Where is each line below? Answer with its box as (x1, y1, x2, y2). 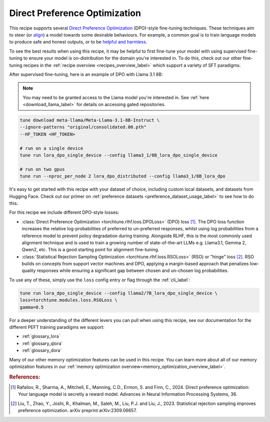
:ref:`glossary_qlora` (21, 340, 63, 346)
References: (9, 373, 40, 380)
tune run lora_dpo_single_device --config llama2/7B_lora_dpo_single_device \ (19, 290, 217, 296)
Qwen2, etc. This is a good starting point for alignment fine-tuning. (21, 247, 159, 253)
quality (21, 268, 36, 274)
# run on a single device (19, 145, 83, 151)
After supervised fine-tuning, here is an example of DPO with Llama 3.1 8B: (9, 71, 163, 77)
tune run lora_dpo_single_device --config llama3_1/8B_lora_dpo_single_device (19, 153, 217, 158)
